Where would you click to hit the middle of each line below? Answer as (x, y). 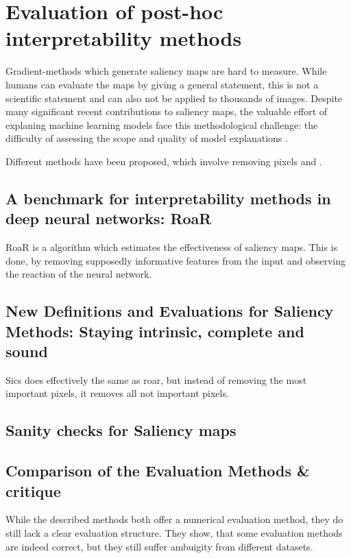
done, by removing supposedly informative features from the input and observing (176, 260)
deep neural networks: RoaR (109, 218)
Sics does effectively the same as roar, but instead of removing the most (156, 379)
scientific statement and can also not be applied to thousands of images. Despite (174, 98)
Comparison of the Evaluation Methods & (158, 471)
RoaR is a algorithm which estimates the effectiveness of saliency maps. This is (172, 247)
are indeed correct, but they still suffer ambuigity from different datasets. (159, 546)
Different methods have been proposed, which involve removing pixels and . (164, 161)
